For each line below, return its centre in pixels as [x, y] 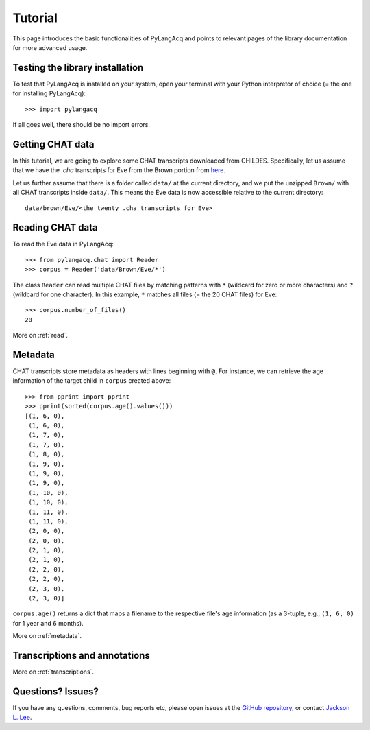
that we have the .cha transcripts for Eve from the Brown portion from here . [119, 170]
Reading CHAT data [56, 227]
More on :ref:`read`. [40, 335]
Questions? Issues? [56, 691]
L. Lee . [22, 718]
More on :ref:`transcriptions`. [53, 672]
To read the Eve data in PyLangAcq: [63, 244]
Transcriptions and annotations [81, 656]
